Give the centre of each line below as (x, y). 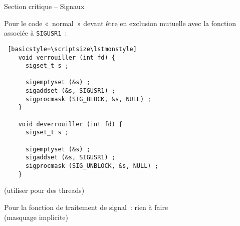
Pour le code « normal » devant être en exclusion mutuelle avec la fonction (120, 23)
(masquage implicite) (36, 217)
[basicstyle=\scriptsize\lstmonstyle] (72, 49)
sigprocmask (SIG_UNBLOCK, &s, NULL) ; (92, 166)
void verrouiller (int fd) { (67, 57)
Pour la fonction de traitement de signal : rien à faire (86, 207)
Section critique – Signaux (44, 6)
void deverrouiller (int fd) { (70, 124)
